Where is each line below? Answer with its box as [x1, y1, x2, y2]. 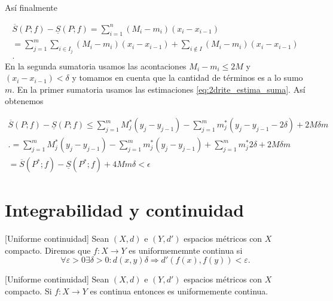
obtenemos [5, 95, 44, 107]
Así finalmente [5, 1, 57, 13]
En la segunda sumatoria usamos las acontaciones [5, 59, 187, 72]
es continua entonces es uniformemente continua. [90, 285, 268, 297]
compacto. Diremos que [5, 244, 91, 256]
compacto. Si [5, 285, 52, 297]
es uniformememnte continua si [129, 244, 243, 256]
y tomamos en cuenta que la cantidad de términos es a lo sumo [72, 71, 303, 84]
